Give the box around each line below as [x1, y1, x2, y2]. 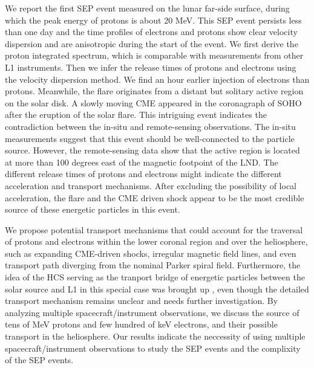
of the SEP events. [5, 353, 74, 366]
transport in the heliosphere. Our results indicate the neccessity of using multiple [5, 330, 306, 343]
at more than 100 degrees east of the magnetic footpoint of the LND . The [5, 155, 278, 168]
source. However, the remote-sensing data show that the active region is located [5, 144, 300, 157]
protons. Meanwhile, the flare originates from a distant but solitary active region [5, 85, 304, 97]
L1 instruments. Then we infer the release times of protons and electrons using [5, 60, 296, 73]
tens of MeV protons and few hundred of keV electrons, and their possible [5, 318, 278, 331]
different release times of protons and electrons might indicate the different [5, 167, 282, 180]
